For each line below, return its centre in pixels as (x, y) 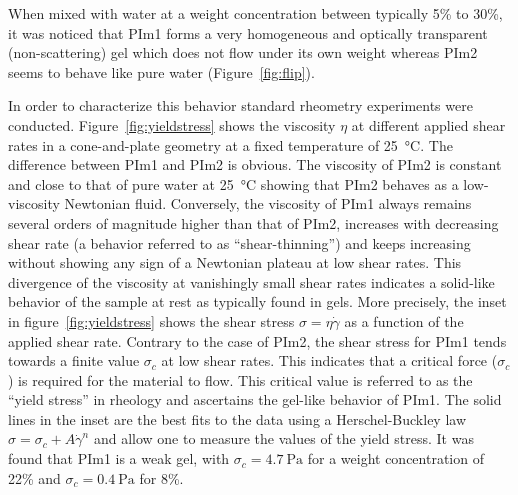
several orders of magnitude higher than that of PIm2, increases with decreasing (253, 222)
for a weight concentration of (395, 458)
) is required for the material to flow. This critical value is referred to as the (240, 379)
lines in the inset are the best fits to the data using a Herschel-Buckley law (237, 418)
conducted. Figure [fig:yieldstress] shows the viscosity (172, 124)
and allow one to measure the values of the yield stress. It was (283, 438)
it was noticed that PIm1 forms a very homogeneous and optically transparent (248, 32)
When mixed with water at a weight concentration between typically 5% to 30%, (255, 13)
